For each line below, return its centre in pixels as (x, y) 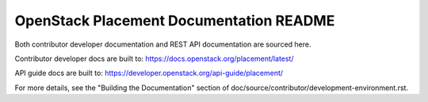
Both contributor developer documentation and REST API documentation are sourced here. (163, 44)
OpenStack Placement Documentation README (175, 21)
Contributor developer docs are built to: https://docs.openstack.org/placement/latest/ (154, 59)
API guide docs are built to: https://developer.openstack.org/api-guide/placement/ (149, 73)
